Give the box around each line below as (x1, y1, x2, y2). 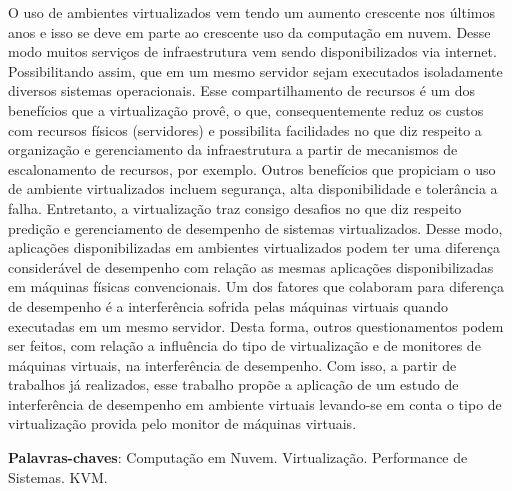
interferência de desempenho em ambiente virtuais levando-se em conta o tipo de (8, 393, 502, 414)
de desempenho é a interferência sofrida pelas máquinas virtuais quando (8, 295, 449, 316)
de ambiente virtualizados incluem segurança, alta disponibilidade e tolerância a (8, 178, 498, 199)
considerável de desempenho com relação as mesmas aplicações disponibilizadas (8, 256, 494, 277)
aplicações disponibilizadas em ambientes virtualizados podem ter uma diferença (8, 237, 501, 258)
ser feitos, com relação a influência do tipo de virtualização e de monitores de (8, 335, 481, 356)
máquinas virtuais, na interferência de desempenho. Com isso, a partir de (8, 354, 457, 375)
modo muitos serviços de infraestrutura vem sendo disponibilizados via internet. (8, 41, 497, 62)
